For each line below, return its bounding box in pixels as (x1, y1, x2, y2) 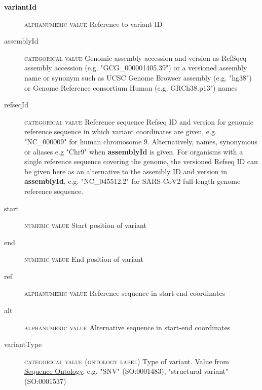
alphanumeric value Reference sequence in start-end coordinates (24, 288, 226, 298)
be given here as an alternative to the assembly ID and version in (24, 166, 227, 176)
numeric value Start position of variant (24, 220, 146, 230)
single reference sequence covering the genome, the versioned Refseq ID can (24, 156, 258, 167)
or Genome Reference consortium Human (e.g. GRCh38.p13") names (24, 82, 238, 93)
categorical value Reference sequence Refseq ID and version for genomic (24, 116, 253, 127)
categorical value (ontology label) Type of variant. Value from (24, 356, 229, 366)
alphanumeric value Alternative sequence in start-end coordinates (24, 322, 231, 332)
